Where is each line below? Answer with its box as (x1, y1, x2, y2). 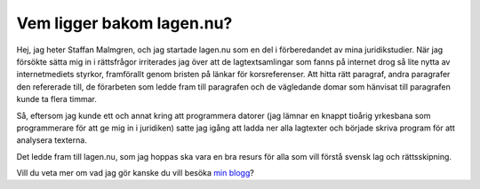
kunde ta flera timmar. (16, 94, 97, 105)
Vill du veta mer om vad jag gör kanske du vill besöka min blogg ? (16, 168, 255, 178)
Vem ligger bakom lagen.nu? (16, 13, 233, 33)
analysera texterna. (16, 135, 88, 146)
